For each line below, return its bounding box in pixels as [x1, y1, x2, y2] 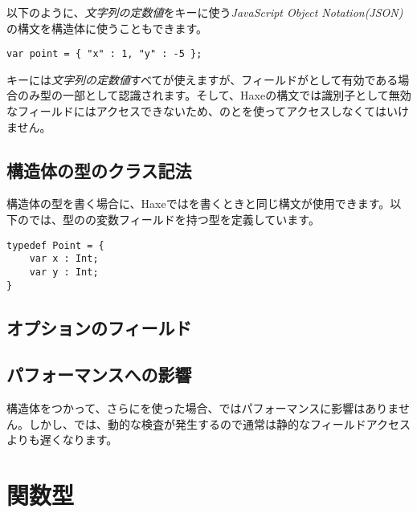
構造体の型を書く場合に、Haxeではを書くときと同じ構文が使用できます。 [6, 195, 390, 212]
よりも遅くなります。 [6, 431, 118, 448]
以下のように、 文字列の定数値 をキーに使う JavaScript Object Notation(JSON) [6, 4, 403, 20]
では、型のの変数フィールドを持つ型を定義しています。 [28, 211, 320, 228]
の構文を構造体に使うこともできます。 [6, 19, 208, 36]
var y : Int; [29, 266, 99, 278]
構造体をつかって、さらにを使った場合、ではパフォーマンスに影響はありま [6, 400, 399, 417]
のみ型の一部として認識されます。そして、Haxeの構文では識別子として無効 [17, 87, 411, 104]
